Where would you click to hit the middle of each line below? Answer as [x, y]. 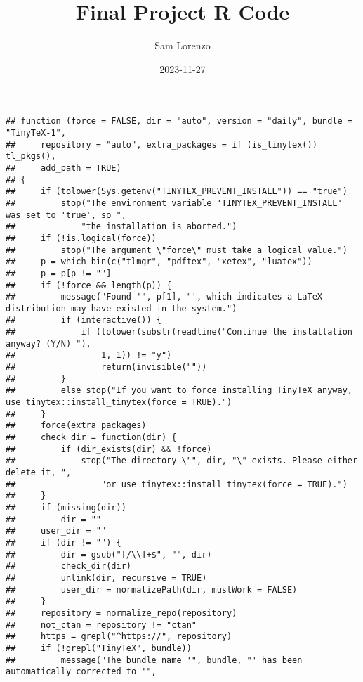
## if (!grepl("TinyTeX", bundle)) [99, 648]
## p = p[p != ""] [59, 273]
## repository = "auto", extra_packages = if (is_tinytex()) [161, 144]
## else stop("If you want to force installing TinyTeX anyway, [179, 391]
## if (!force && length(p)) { [89, 285]
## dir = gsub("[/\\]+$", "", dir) [109, 554]
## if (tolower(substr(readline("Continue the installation [179, 332]
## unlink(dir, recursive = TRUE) [106, 578]
